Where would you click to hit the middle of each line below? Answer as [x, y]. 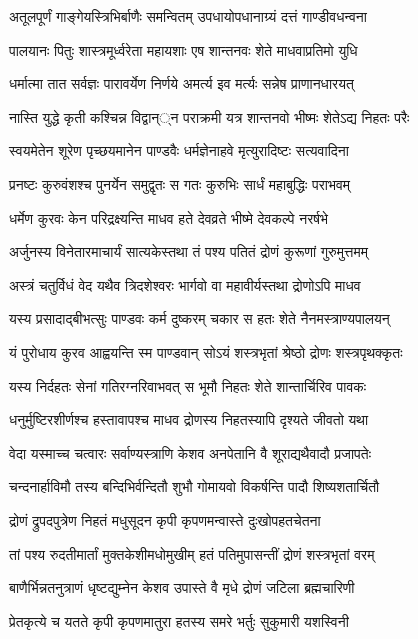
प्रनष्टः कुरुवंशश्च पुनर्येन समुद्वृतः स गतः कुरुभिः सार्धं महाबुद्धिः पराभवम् [180, 183]
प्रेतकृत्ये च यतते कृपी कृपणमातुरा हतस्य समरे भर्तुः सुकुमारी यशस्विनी [179, 620]
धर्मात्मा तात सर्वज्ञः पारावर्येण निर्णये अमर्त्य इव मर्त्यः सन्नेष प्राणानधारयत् [181, 83]
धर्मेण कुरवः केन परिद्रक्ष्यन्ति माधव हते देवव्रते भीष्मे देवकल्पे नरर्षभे [168, 217]
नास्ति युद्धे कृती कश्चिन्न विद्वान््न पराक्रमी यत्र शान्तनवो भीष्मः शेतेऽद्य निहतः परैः [209, 116]
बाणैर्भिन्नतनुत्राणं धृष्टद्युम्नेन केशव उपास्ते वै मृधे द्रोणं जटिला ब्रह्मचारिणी [182, 587]
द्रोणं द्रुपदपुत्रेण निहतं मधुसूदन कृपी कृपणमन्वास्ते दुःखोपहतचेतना [165, 519]
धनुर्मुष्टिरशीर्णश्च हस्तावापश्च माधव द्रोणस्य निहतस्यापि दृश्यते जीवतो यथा [189, 419]
